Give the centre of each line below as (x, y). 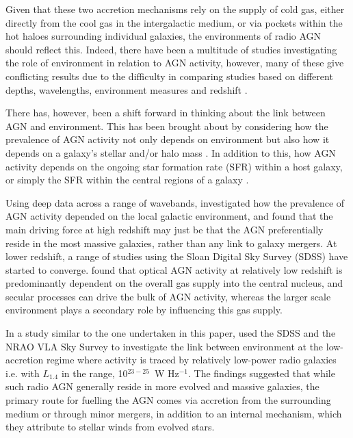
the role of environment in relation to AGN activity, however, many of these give (175, 63)
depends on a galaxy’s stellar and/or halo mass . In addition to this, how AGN (171, 152)
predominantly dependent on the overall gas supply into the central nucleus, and (174, 283)
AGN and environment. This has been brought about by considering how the (167, 126)
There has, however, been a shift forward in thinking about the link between (166, 113)
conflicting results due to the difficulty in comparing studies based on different (169, 76)
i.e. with (23, 373)
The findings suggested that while (264, 373)
